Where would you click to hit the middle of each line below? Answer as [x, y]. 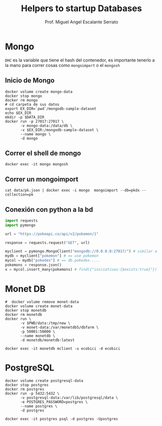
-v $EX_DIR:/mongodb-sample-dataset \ [59, 130]
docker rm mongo [21, 100]
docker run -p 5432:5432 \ [32, 393]
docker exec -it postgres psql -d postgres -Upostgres [62, 419]
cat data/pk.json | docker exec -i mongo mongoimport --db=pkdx [72, 190]
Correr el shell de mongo [43, 153]
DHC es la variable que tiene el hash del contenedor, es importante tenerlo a [80, 60]
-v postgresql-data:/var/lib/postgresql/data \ [69, 398]
